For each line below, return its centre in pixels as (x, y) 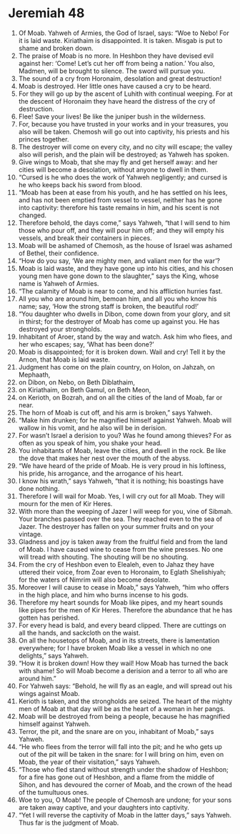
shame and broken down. (56, 48)
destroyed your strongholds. (60, 329)
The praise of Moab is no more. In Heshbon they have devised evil (116, 56)
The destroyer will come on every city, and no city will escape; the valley (125, 147)
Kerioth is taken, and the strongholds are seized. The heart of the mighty (125, 701)
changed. (32, 215)
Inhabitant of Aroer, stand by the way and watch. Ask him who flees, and (125, 337)
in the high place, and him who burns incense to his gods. (103, 595)
